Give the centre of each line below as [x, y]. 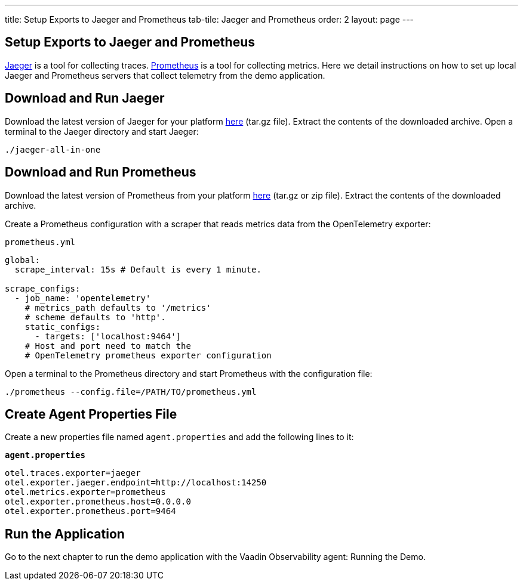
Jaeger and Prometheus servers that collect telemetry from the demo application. [165, 75]
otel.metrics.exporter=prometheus [85, 492]
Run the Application [65, 534]
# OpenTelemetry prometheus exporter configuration [148, 355]
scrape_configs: [43, 288]
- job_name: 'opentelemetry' [83, 298]
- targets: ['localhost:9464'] [108, 336]
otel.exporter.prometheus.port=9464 [90, 511]
